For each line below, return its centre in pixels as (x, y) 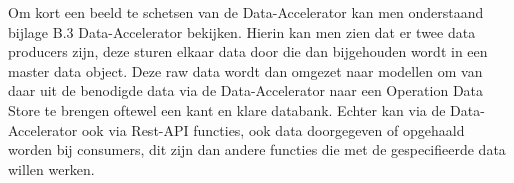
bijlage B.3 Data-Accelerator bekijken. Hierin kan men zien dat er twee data (242, 31)
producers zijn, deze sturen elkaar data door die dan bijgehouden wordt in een (248, 51)
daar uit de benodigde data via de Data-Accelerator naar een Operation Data (246, 90)
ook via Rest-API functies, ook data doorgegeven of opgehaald (273, 129)
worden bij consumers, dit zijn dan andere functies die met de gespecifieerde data (257, 149)
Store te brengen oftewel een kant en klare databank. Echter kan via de (227, 109)
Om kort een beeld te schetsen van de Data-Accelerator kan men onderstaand (246, 12)
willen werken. (51, 168)
